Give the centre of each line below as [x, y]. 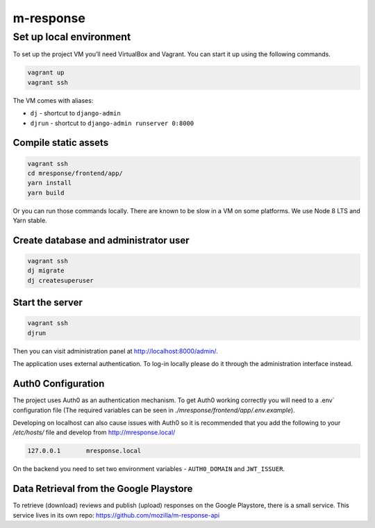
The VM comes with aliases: [53, 100]
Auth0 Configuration [59, 384]
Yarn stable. [30, 221]
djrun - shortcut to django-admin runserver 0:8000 [112, 123]
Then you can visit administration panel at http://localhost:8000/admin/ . [115, 351]
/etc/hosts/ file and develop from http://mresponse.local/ [94, 432]
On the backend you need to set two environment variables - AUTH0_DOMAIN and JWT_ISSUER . [149, 469]
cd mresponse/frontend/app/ [75, 173]
